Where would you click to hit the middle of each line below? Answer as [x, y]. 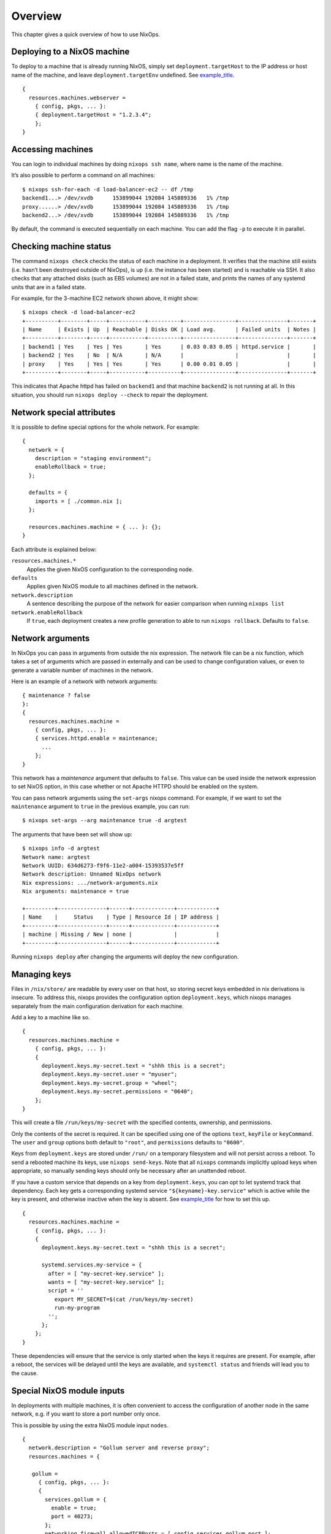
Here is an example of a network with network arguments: [85, 681]
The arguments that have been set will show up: [72, 834]
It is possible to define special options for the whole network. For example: [105, 427]
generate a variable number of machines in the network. [82, 670]
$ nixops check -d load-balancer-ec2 [79, 312]
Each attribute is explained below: [54, 549]
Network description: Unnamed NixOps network [92, 874]
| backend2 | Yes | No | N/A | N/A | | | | [169, 355]
